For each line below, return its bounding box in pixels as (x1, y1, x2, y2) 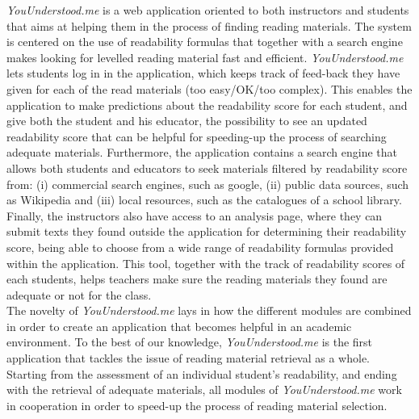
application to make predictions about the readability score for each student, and (6, 96, 408, 113)
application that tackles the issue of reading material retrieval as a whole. (6, 350, 371, 367)
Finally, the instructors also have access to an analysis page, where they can (6, 207, 383, 224)
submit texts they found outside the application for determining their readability (6, 223, 407, 240)
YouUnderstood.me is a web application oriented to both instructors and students (6, 2, 409, 18)
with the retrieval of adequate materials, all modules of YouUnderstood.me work (6, 381, 402, 398)
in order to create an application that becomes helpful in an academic (6, 317, 352, 334)
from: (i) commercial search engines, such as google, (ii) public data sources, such (6, 175, 409, 192)
